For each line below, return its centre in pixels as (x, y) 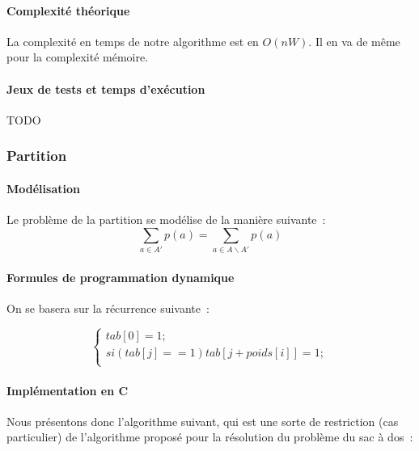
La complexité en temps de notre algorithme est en (133, 41)
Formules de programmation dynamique (121, 277)
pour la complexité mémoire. (78, 57)
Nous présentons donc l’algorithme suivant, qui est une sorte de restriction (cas (203, 421)
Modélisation (43, 188)
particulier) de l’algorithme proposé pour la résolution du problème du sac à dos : (210, 437)
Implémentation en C (68, 390)
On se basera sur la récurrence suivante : (108, 308)
